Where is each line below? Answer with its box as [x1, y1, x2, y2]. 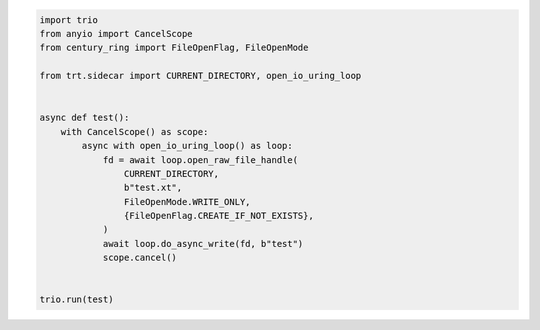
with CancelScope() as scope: [60, 126, 209, 137]
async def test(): [39, 112, 130, 124]
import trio [39, 14, 99, 25]
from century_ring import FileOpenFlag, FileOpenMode [39, 42, 309, 54]
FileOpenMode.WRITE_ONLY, [123, 196, 251, 207]
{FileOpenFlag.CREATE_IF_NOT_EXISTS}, [123, 210, 314, 222]
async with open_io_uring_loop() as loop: [81, 140, 294, 152]
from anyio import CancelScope [39, 28, 194, 39]
